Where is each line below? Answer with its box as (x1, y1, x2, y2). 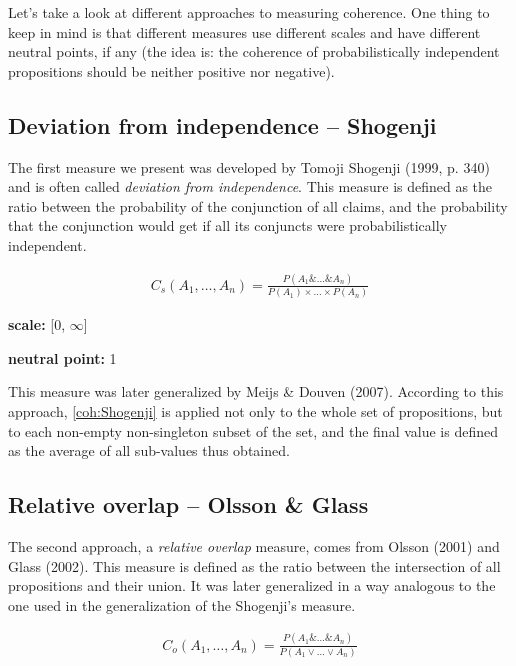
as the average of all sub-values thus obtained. (8, 440, 290, 461)
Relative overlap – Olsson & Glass (8, 489, 369, 520)
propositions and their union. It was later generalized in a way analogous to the (8, 575, 496, 596)
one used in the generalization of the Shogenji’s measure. (8, 594, 356, 615)
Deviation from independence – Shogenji (8, 109, 437, 140)
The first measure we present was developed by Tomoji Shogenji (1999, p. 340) (8, 156, 490, 177)
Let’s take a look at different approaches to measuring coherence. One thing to (8, 2, 490, 22)
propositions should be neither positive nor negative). (8, 60, 335, 81)
